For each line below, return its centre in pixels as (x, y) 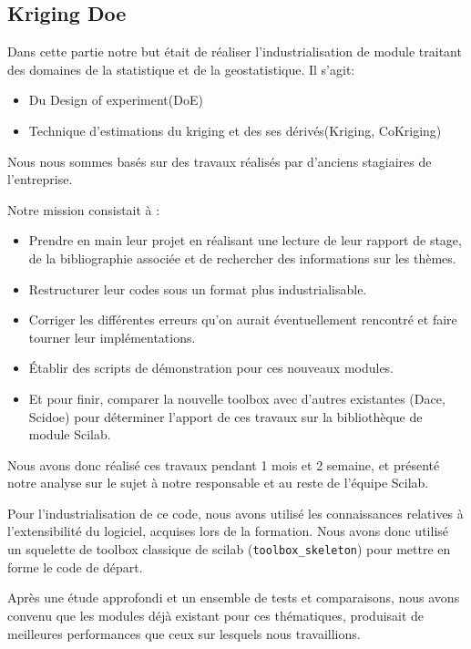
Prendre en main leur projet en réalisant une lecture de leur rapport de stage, (245, 240)
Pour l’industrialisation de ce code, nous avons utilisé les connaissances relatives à (235, 513)
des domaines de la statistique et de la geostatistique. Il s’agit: (181, 69)
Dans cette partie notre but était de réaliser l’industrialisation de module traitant (235, 52)
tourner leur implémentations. (112, 337)
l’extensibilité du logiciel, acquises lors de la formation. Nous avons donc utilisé (228, 531)
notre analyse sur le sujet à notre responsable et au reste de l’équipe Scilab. (218, 483)
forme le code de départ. (75, 567)
